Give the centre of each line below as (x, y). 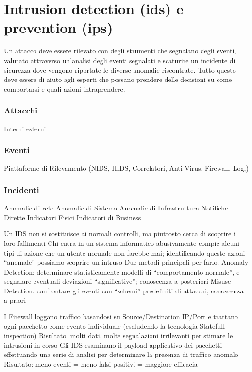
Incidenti (22, 189)
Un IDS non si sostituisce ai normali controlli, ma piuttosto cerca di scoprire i (120, 234)
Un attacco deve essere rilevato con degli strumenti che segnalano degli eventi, (120, 51)
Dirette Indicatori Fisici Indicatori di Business (73, 217)
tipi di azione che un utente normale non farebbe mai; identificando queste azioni (125, 252)
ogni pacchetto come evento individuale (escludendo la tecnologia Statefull (115, 326)
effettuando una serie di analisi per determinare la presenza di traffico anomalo (121, 354)
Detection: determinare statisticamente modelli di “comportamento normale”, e (122, 271)
